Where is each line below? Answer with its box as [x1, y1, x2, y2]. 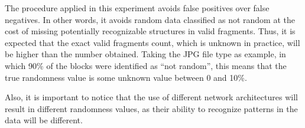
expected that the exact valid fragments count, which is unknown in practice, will [5, 36, 300, 48]
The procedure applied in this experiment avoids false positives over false [5, 2, 270, 14]
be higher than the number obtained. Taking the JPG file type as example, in [5, 48, 286, 60]
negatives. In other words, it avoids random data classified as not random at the [5, 13, 295, 25]
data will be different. [5, 114, 83, 126]
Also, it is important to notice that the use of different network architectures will [5, 91, 298, 103]
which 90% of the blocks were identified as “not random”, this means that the [5, 59, 287, 71]
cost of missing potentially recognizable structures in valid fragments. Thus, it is [5, 25, 296, 37]
